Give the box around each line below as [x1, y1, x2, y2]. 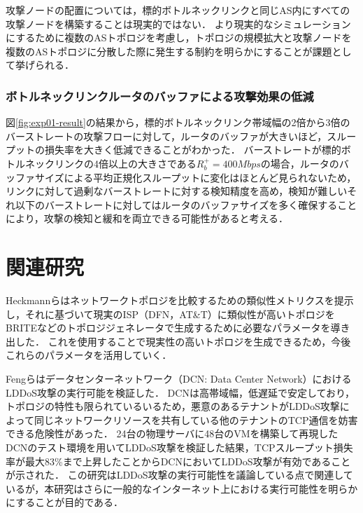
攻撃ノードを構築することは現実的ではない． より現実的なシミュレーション [6, 16, 351, 31]
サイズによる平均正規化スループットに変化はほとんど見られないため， [34, 170, 357, 184]
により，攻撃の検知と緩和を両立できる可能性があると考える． [6, 211, 289, 226]
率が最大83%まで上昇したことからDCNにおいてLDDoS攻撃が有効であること [6, 453, 351, 468]
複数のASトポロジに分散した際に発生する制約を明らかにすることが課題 [6, 43, 332, 58]
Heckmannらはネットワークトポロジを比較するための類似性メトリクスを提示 [6, 293, 354, 308]
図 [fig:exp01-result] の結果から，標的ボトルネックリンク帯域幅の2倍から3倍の [6, 115, 350, 130]
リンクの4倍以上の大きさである [54, 156, 197, 170]
